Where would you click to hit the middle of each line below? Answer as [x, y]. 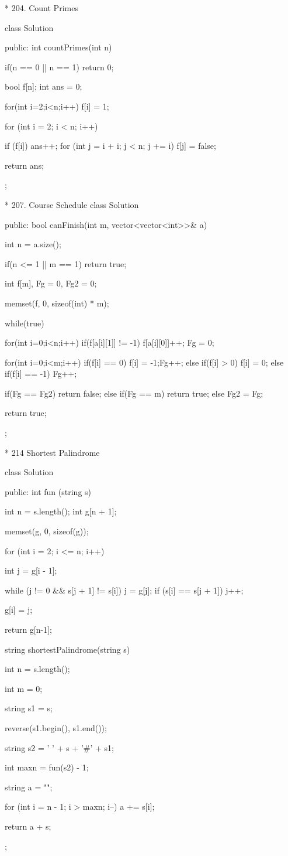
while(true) [25, 323]
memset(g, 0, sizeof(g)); [47, 531]
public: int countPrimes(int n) [58, 47]
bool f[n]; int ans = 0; [44, 86]
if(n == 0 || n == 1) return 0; [59, 66]
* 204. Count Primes [41, 8]
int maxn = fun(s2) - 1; [47, 767]
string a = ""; [29, 787]
